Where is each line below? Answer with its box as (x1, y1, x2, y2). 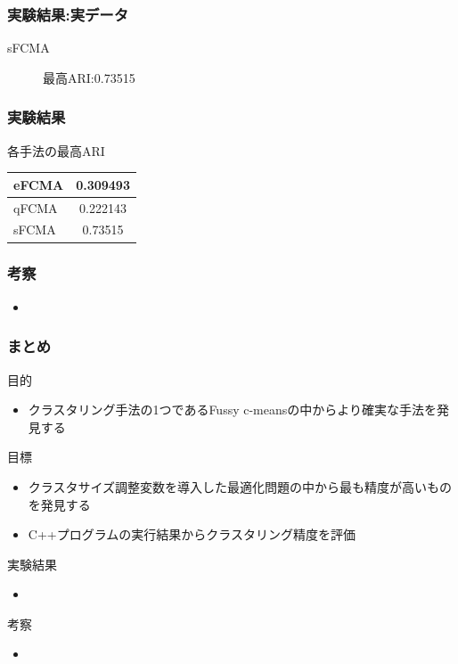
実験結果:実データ (7, 3, 129, 25)
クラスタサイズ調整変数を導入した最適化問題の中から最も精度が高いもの (28, 477, 453, 496)
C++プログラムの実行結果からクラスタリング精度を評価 (28, 525, 356, 544)
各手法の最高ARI (7, 141, 105, 160)
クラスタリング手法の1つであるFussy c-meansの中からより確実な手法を (28, 400, 438, 419)
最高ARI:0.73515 (43, 68, 135, 86)
